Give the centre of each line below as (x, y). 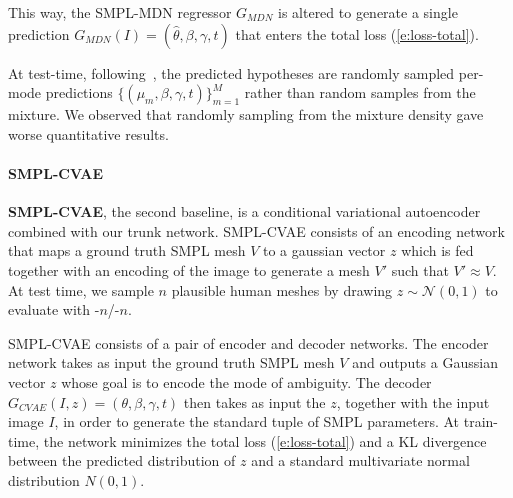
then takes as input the (254, 401)
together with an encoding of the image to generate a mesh (189, 269)
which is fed (437, 250)
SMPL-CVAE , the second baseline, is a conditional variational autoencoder (244, 211)
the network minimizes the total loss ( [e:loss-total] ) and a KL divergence (265, 440)
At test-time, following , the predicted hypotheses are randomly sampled (231, 72)
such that (420, 269)
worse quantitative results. (88, 133)
